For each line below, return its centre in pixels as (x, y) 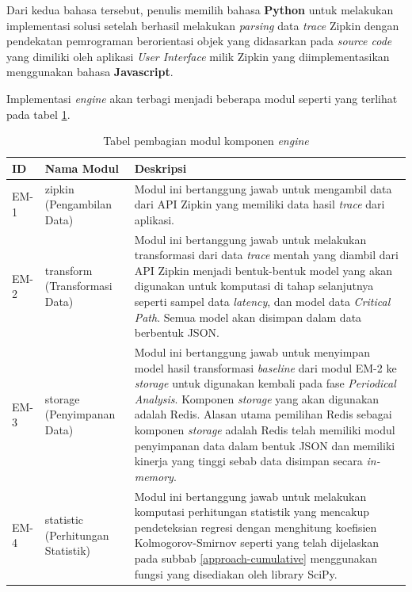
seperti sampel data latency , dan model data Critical (262, 301)
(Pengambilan (78, 204)
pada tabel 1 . (38, 114)
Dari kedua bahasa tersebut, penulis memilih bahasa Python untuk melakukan (200, 10)
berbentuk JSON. (177, 332)
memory (154, 476)
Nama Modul (82, 168)
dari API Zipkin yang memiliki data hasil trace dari (259, 204)
